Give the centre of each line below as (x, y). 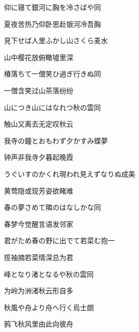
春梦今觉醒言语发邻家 (39, 224)
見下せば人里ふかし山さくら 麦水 (56, 40)
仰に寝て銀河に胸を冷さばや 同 (52, 7)
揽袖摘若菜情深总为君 (39, 257)
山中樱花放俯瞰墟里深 (39, 57)
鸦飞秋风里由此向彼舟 (39, 324)
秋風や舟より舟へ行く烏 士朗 (49, 307)
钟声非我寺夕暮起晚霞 (39, 157)
